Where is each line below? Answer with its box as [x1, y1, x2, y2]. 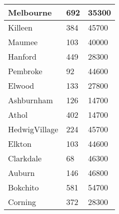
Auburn [8, 167, 35, 178]
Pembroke [8, 65, 42, 77]
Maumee [8, 36, 38, 48]
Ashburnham [8, 94, 53, 106]
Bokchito [8, 181, 39, 193]
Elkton [8, 138, 31, 149]
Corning [8, 196, 36, 207]
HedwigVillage [8, 123, 58, 135]
